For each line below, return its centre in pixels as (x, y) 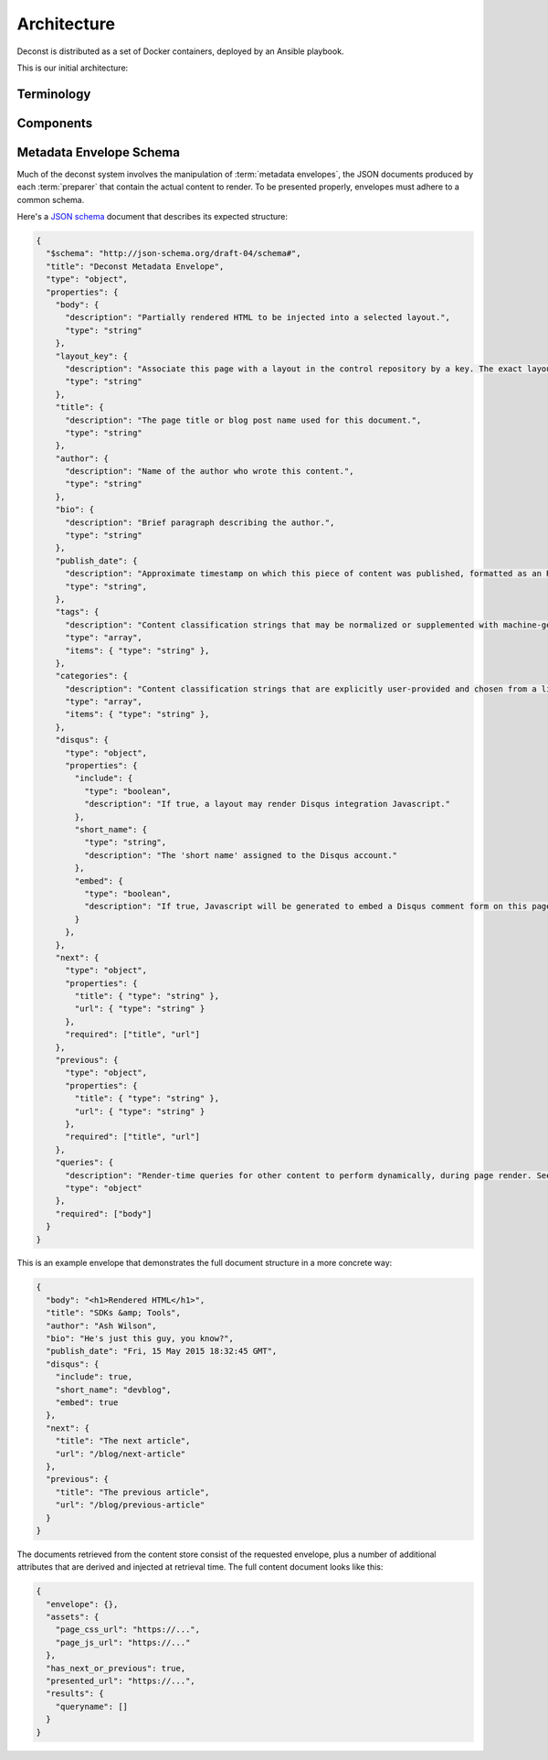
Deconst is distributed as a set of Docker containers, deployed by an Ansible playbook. (180, 51)
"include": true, (94, 1377)
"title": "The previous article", (132, 1492)
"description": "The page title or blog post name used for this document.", (243, 420)
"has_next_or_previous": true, (116, 1668)
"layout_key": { (91, 356)
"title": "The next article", (123, 1441)
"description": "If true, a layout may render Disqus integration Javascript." (267, 804)
